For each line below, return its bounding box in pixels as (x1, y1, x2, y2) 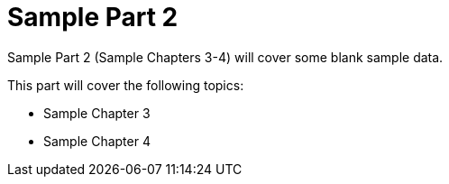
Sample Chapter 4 (43, 133, 151, 149)
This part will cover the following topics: (7, 77, 244, 93)
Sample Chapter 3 (43, 105, 151, 121)
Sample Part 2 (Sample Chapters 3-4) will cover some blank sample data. (7, 49, 444, 65)
